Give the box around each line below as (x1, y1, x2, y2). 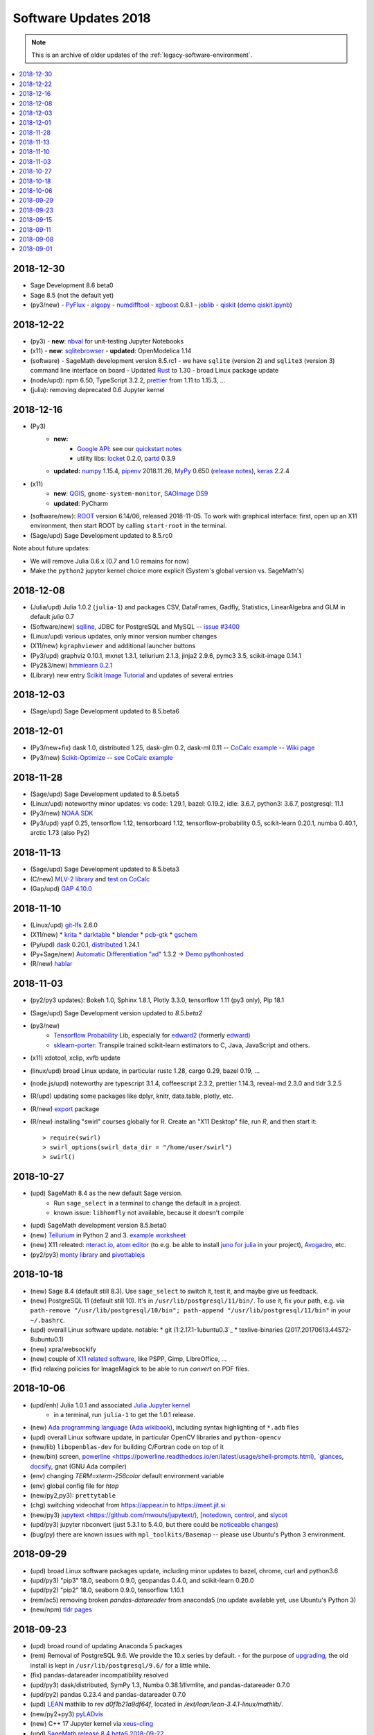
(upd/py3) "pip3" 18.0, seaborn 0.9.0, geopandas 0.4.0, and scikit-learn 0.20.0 (30, 1576, 254, 1584)
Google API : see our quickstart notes (77, 444, 182, 452)
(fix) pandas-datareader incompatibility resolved (30, 1671, 169, 1679)
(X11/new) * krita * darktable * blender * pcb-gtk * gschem (30, 931, 197, 939)
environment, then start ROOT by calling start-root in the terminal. (30, 521, 227, 530)
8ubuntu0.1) (30, 1335, 64, 1344)
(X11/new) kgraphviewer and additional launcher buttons (30, 642, 196, 650)
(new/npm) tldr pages (30, 1605, 93, 1614)
